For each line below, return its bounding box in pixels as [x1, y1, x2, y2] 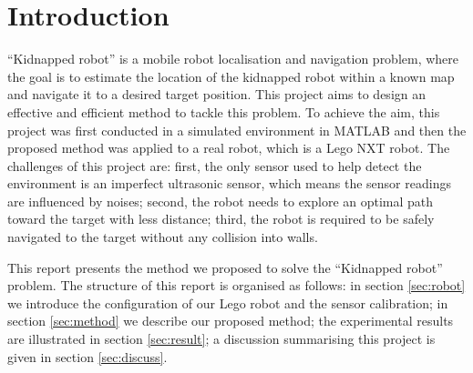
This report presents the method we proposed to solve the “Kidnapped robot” [7, 257, 443, 277]
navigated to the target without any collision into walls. [7, 227, 318, 247]
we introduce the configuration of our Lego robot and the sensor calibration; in [7, 293, 448, 312]
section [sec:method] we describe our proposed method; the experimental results [7, 311, 454, 330]
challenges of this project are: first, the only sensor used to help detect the [7, 156, 422, 175]
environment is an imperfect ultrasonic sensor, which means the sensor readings [7, 174, 451, 193]
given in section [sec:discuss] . [7, 347, 168, 366]
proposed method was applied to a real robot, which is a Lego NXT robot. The [7, 138, 450, 157]
